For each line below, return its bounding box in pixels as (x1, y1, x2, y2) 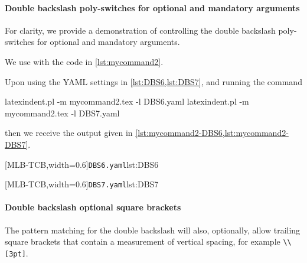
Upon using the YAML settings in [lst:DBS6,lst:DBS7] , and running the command (5, 75, 302, 87)
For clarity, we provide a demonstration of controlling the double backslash (5, 24, 276, 36)
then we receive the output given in (5, 126, 133, 139)
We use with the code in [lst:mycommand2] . (5, 55, 164, 67)
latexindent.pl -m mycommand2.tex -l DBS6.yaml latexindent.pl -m (5, 95, 249, 108)
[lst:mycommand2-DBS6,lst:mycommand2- (135, 126, 289, 139)
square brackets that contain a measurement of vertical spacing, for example (5, 235, 280, 248)
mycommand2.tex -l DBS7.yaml (5, 106, 120, 119)
